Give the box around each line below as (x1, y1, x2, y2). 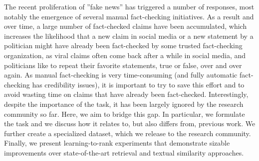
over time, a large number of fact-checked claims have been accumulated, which (4, 21, 247, 31)
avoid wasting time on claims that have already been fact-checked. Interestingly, (4, 89, 249, 99)
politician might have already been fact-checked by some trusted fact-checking (4, 40, 243, 51)
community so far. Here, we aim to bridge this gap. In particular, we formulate (4, 108, 245, 119)
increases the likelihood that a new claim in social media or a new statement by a (4, 30, 254, 41)
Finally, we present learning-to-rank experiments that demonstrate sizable (4, 138, 230, 148)
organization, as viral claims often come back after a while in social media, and (4, 50, 246, 60)
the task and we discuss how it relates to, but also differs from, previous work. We (4, 118, 256, 129)
